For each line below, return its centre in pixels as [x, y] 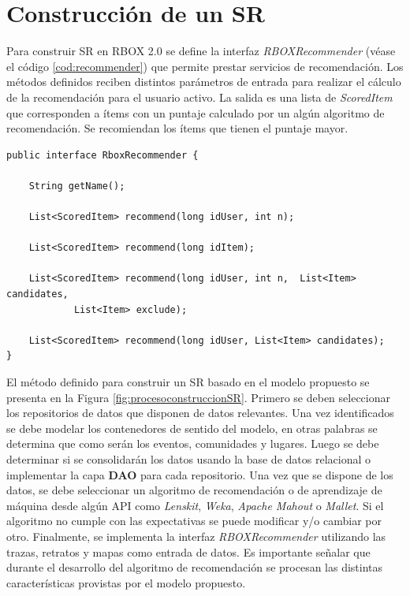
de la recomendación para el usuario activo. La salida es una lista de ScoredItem [199, 97]
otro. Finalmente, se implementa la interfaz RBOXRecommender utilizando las [196, 536]
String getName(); [77, 186]
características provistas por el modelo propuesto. [126, 582]
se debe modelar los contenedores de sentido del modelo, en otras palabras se [192, 428]
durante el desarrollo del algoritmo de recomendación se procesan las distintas [195, 567]
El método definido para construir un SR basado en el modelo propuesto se [188, 382]
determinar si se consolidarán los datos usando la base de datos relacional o [188, 458]
